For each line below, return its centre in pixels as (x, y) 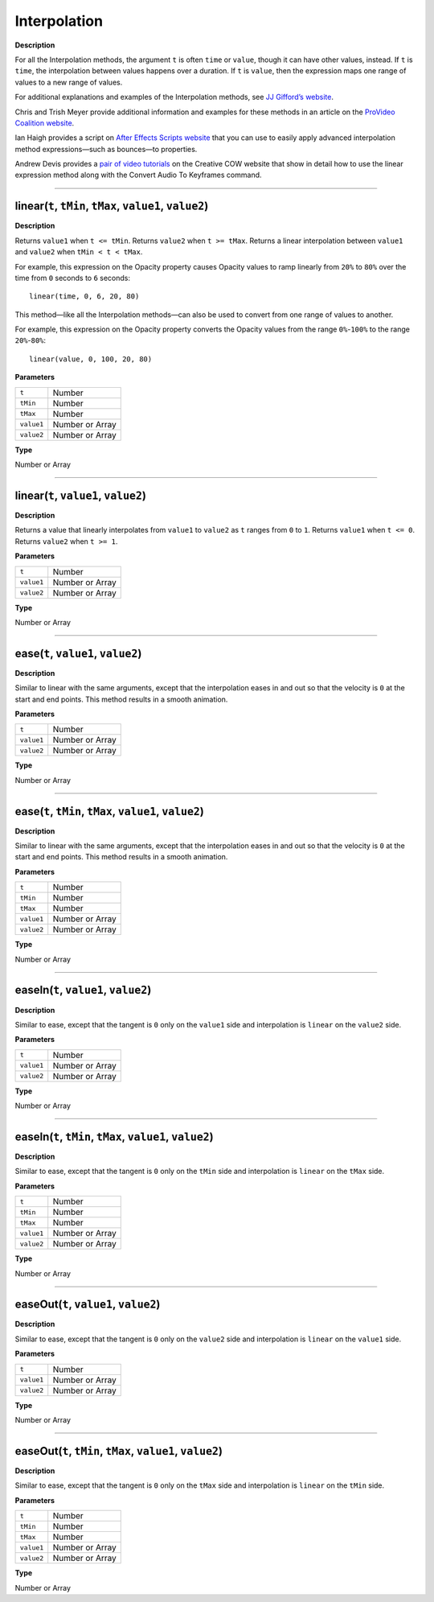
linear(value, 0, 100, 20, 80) (91, 359)
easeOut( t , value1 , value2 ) (88, 1305)
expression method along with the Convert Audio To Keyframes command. (138, 175)
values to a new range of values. (69, 82)
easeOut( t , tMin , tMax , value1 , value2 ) (119, 1451)
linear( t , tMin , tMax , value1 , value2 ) (112, 206)
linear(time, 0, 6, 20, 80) (84, 297)
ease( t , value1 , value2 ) (78, 653)
